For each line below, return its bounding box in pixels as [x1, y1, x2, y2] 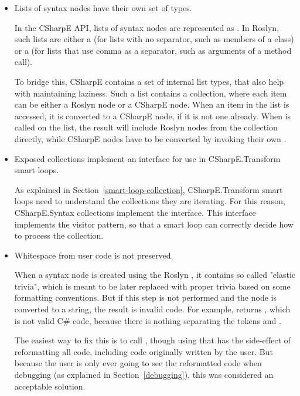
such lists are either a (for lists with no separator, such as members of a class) [14, 33, 294, 45]
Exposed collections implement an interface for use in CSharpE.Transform [14, 152, 281, 164]
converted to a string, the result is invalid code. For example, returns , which [14, 303, 291, 315]
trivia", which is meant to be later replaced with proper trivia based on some [14, 280, 291, 292]
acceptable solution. [14, 380, 86, 392]
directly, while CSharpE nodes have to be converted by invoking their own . [14, 132, 287, 144]
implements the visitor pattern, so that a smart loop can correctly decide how [14, 218, 294, 230]
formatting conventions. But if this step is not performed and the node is [14, 291, 277, 304]
